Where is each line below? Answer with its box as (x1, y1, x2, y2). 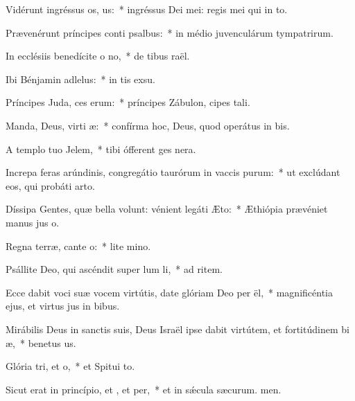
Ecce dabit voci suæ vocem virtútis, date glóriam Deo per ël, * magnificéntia (6, 285, 333, 299)
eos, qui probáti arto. (6, 178, 95, 193)
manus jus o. (6, 215, 60, 229)
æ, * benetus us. (6, 335, 76, 350)
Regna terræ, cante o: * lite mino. (6, 238, 151, 253)
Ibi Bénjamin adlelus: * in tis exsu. (6, 71, 155, 86)
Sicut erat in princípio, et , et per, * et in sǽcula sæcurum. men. (6, 382, 282, 396)
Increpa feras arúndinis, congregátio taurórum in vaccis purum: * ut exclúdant (6, 165, 340, 179)
